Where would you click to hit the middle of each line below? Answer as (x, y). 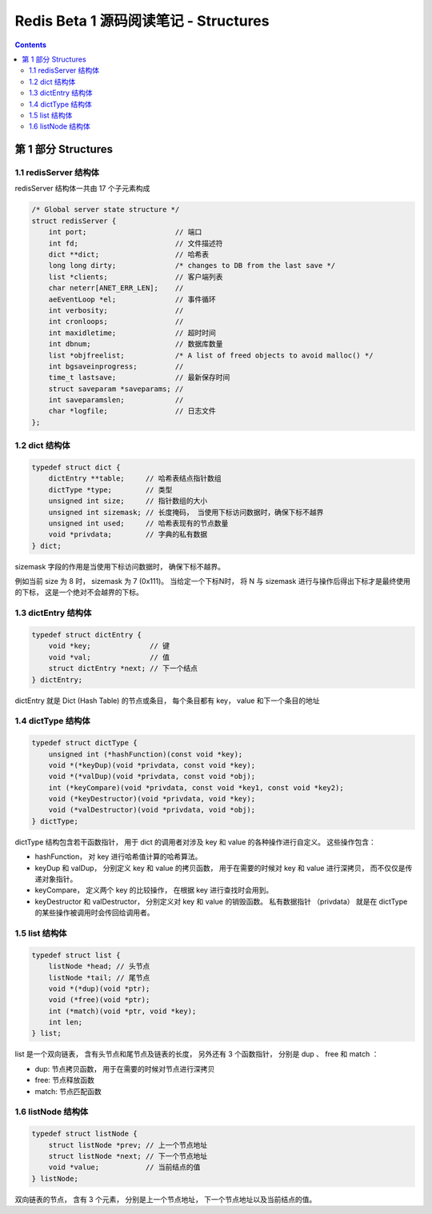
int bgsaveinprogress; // (116, 366)
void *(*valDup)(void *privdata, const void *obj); (152, 777)
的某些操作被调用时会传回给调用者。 (94, 912)
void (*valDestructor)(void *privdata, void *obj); (152, 810)
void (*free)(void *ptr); (99, 1000)
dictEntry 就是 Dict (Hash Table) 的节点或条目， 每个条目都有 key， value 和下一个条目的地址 (167, 701)
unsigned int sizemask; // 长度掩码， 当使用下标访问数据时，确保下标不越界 (186, 512)
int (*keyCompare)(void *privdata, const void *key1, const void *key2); (196, 787)
